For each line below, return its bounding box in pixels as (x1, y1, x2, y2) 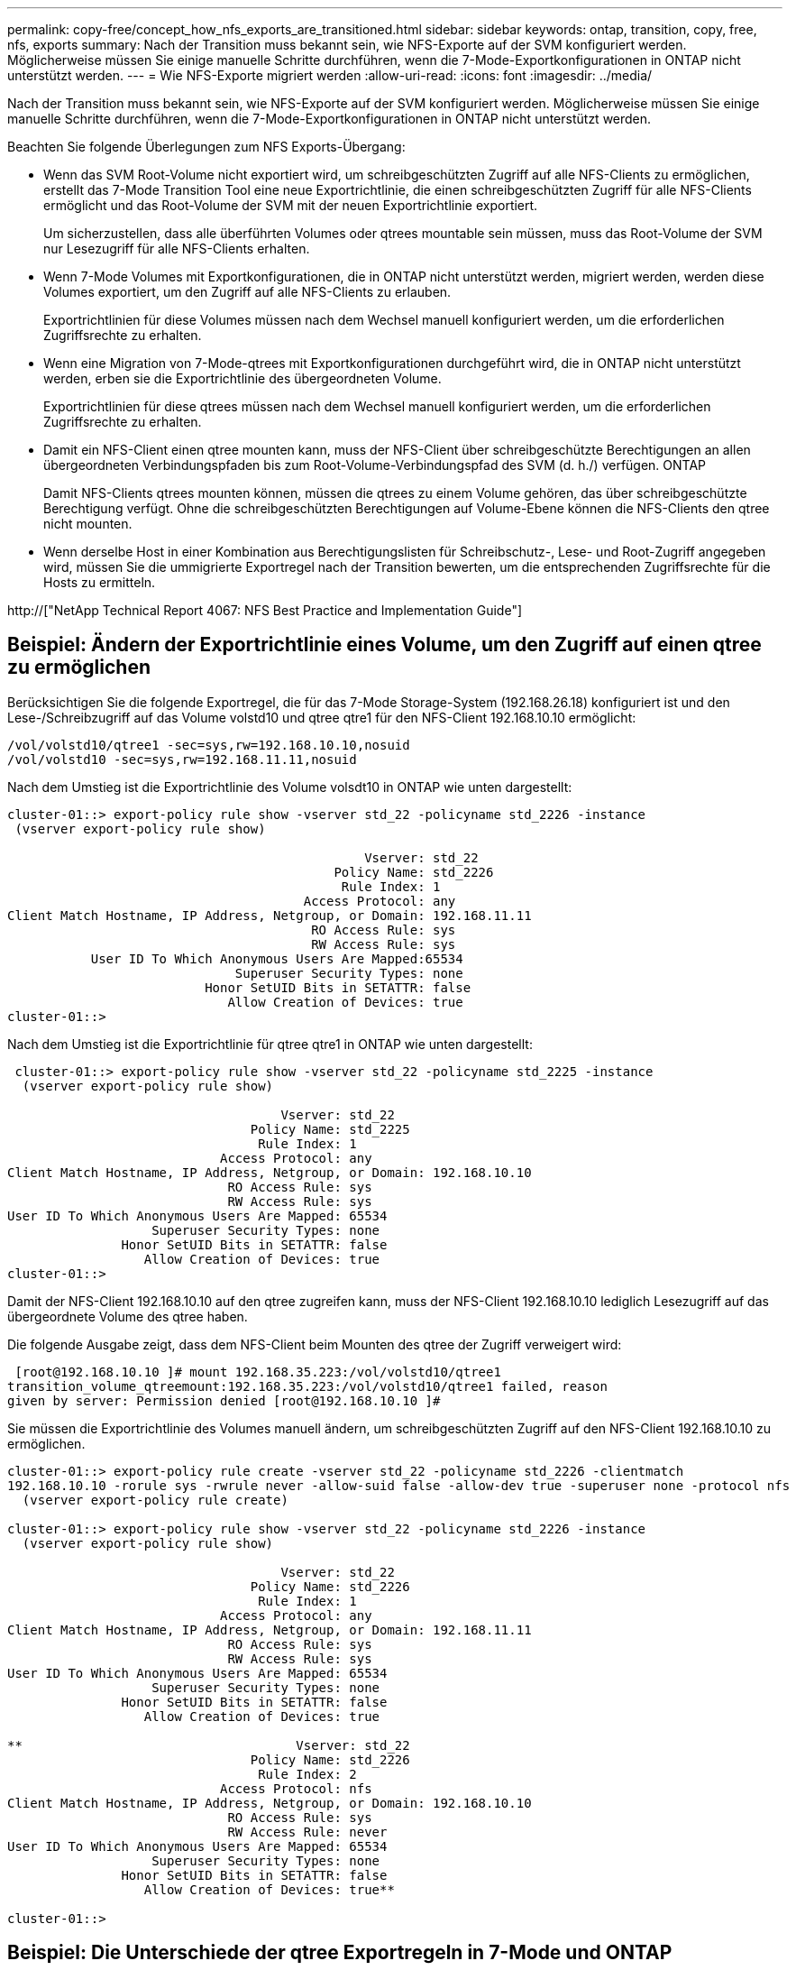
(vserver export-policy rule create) (22, 1492, 288, 1507)
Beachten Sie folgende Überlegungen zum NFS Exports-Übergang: (7, 139, 406, 154)
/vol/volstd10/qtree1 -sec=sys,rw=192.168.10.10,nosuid (7, 737, 410, 752)
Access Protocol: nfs (220, 1781, 372, 1796)
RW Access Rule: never (227, 1824, 388, 1839)
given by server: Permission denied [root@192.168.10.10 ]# (7, 1393, 441, 1408)
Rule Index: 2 (258, 1766, 357, 1781)
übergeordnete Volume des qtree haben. (7, 1308, 248, 1324)
